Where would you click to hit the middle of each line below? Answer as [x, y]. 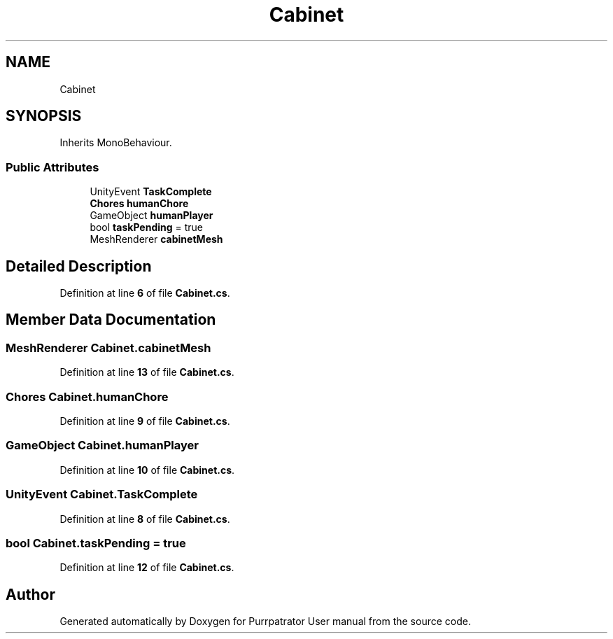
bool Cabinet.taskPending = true [96, 543]
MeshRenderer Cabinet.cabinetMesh [108, 347]
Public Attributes [52, 167]
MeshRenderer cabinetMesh [156, 239]
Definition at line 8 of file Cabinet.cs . [145, 519]
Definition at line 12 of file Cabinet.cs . [147, 568]
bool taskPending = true [147, 227]
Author [30, 594]
